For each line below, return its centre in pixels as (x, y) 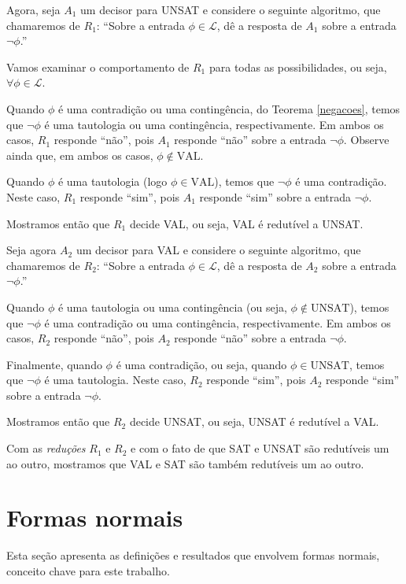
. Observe (366, 140)
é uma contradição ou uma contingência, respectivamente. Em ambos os (218, 322)
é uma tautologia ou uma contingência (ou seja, (172, 307)
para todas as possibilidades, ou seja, (298, 67)
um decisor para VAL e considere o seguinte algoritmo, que (218, 250)
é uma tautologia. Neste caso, (115, 380)
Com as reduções (46, 448)
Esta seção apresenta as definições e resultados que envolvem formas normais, (193, 555)
